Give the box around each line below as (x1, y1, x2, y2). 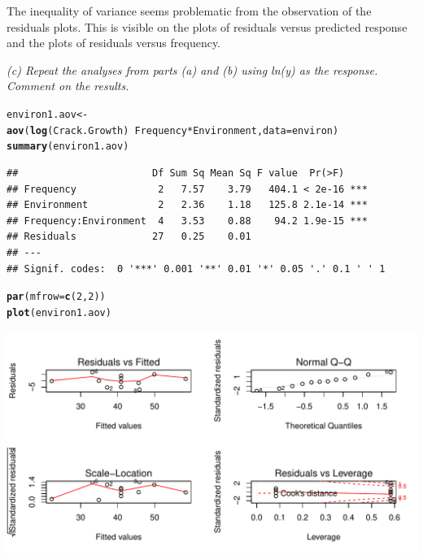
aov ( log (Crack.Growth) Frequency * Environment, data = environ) (7, 124, 339, 136)
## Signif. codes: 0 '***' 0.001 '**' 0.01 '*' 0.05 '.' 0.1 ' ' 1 (7, 262, 386, 275)
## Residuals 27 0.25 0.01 (7, 231, 251, 243)
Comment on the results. (7, 77, 129, 94)
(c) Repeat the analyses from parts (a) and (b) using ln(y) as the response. (7, 61, 378, 78)
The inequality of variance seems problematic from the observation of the (7, 2, 372, 19)
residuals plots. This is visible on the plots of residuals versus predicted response (7, 18, 408, 35)
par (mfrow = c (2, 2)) (7, 291, 106, 303)
